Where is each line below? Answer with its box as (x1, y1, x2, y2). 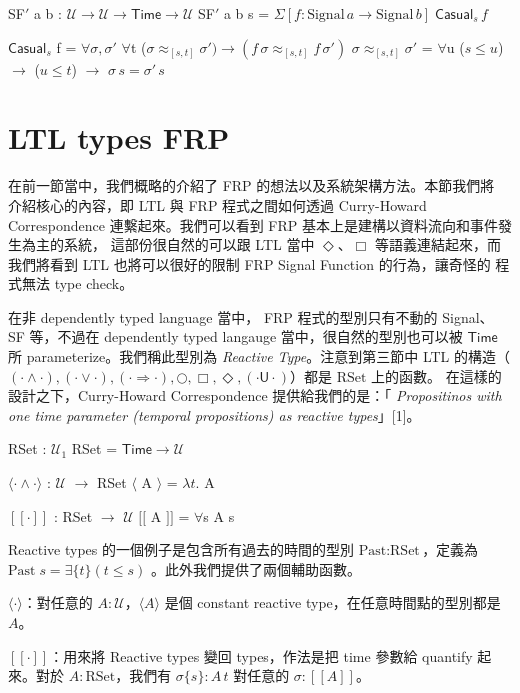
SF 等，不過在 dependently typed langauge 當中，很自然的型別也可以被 (8, 326, 463, 347)
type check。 (54, 273, 134, 294)
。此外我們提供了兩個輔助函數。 (150, 558, 361, 579)
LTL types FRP (8, 117, 230, 158)
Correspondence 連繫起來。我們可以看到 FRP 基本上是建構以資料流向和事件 (8, 214, 498, 235)
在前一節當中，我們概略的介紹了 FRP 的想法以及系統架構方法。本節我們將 (8, 175, 495, 196)
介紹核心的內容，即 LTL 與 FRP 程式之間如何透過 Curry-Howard (8, 194, 427, 215)
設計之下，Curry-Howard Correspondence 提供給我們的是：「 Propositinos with (8, 385, 502, 406)
